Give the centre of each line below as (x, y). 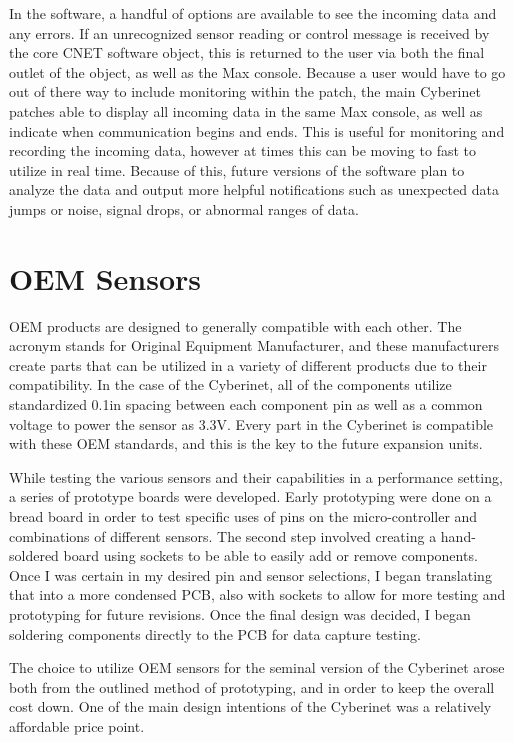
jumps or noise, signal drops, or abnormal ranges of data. (184, 208)
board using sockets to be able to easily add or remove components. (270, 555)
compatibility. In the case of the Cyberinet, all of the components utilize (230, 384)
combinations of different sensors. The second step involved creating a (223, 535)
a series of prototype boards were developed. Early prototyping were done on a (250, 496)
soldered (34, 555)
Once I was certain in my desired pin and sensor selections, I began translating (250, 574)
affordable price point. (77, 725)
